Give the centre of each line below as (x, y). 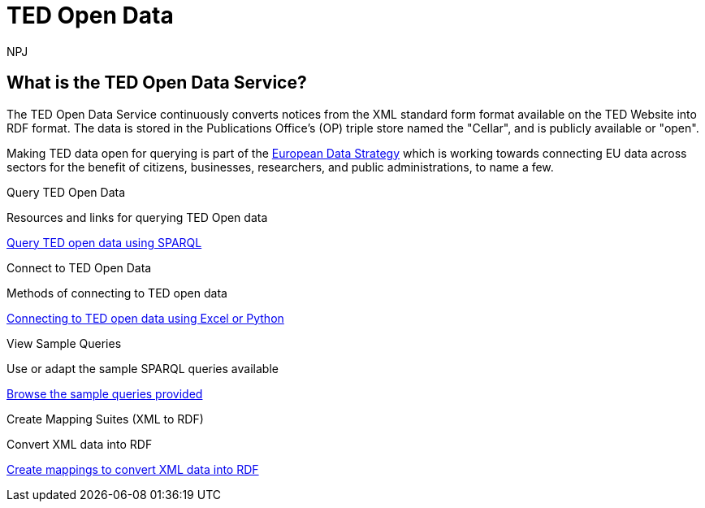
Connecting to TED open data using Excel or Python (145, 318)
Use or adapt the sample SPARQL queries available (143, 368)
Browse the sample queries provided (105, 393)
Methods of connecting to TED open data (117, 293)
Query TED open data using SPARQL (104, 242)
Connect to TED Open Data (79, 267)
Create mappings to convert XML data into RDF (133, 469)
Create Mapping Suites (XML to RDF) (105, 419)
